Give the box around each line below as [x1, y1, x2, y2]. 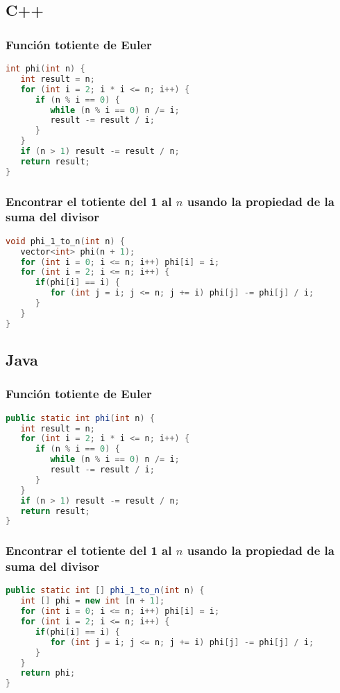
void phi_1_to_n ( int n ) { [6, 236, 125, 246]
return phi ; [20, 668, 76, 678]
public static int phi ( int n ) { [6, 413, 155, 423]
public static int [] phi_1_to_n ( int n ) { [6, 585, 205, 596]
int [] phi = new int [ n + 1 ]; [20, 596, 165, 606]
